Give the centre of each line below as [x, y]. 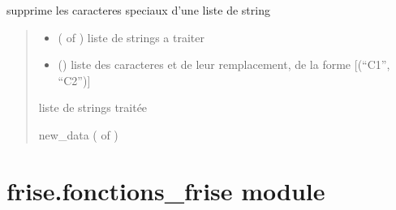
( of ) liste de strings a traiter [131, 37]
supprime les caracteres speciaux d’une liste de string [138, 10]
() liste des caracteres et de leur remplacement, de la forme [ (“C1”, [224, 64]
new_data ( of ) [78, 134]
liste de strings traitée [93, 107]
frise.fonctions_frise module [166, 190]
